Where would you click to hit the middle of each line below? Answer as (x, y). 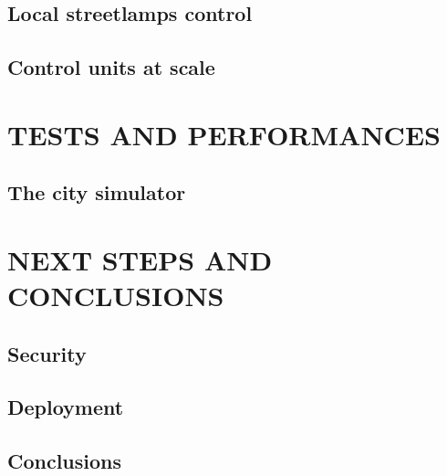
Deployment (66, 407)
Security (47, 353)
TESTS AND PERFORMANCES (224, 134)
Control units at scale (111, 67)
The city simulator (97, 192)
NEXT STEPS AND (140, 259)
